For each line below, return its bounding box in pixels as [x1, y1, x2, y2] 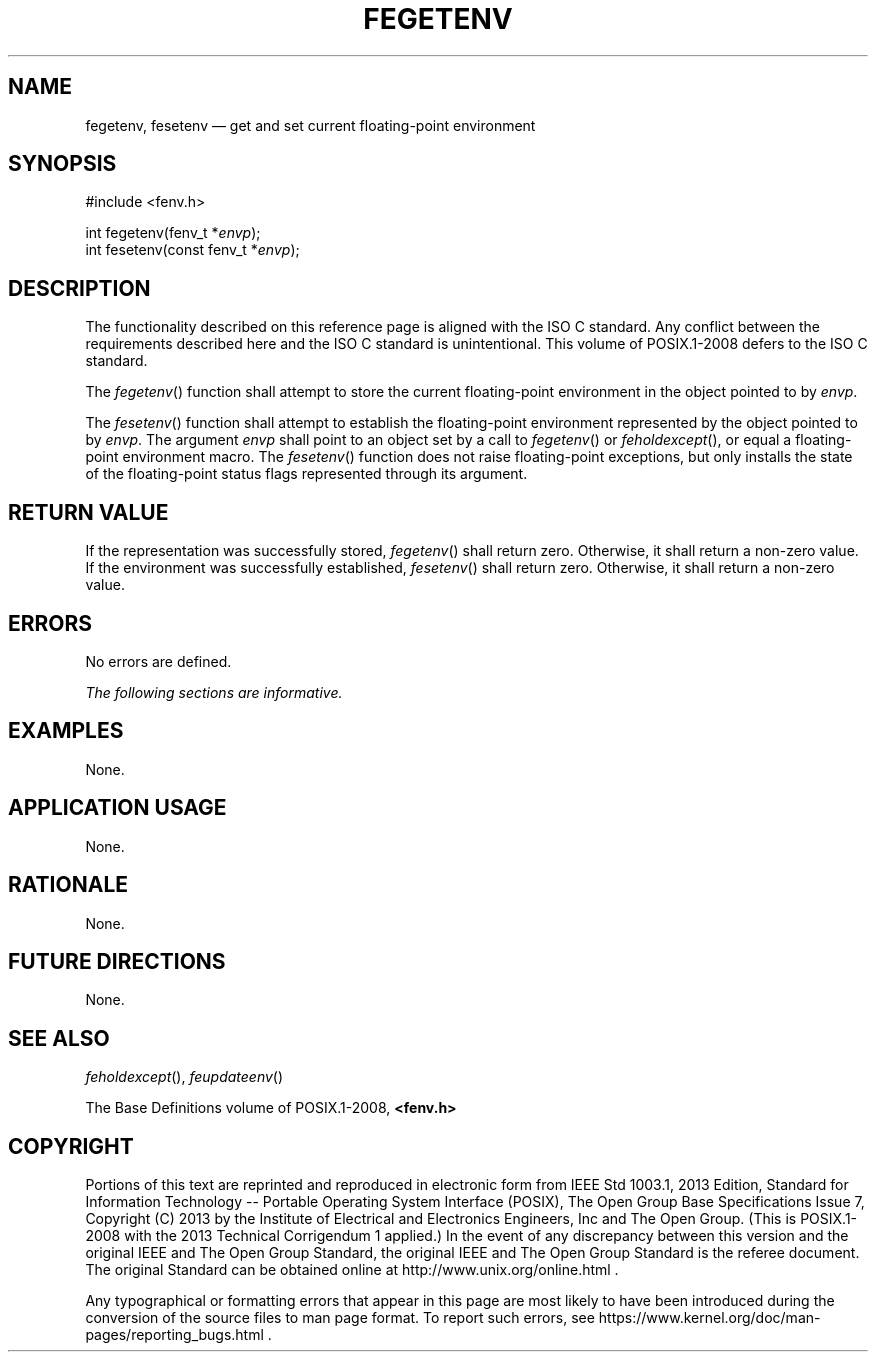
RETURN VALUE [8, 499, 169, 525]
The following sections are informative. [85, 683, 343, 701]
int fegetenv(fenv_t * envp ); [85, 224, 261, 242]
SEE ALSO [8, 1025, 110, 1051]
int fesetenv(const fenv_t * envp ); [85, 241, 300, 259]
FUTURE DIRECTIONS [8, 948, 226, 974]
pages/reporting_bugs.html [85, 1326, 264, 1344]
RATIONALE [8, 872, 129, 898]
